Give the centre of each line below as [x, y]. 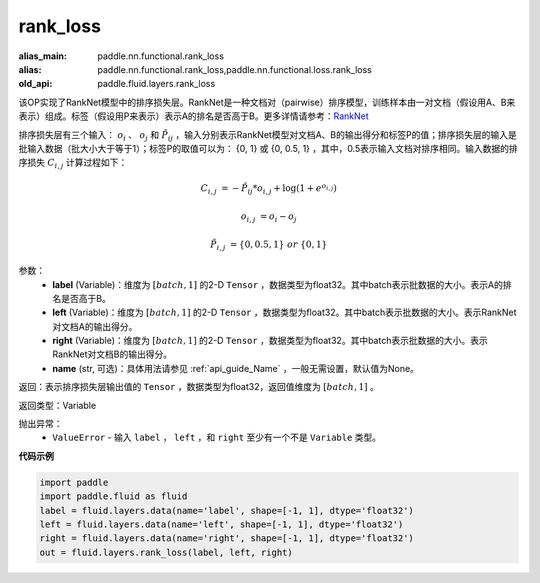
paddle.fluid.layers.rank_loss [156, 84]
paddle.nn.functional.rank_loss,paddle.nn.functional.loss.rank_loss [234, 69]
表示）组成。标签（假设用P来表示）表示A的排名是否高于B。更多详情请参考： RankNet [193, 116]
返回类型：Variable [57, 405]
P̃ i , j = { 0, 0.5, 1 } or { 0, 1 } [269, 245]
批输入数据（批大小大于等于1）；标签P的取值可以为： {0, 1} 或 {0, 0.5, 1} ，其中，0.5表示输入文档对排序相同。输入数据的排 [268, 148]
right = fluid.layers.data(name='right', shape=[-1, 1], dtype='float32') [227, 538]
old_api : [35, 84]
